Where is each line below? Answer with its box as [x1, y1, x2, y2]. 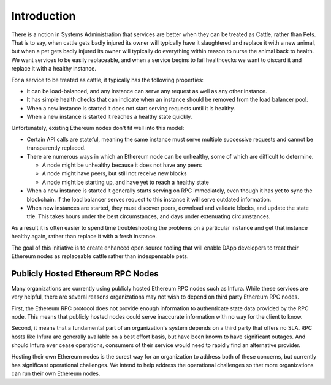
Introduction [11, 9, 76, 23]
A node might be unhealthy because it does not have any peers [42, 161, 202, 169]
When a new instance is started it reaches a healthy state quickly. [26, 113, 192, 121]
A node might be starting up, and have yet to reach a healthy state [42, 178, 210, 186]
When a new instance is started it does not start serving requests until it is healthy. [26, 104, 235, 112]
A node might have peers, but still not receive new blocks [42, 170, 187, 177]
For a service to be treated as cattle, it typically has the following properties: [11, 76, 204, 83]
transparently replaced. [26, 144, 86, 151]
